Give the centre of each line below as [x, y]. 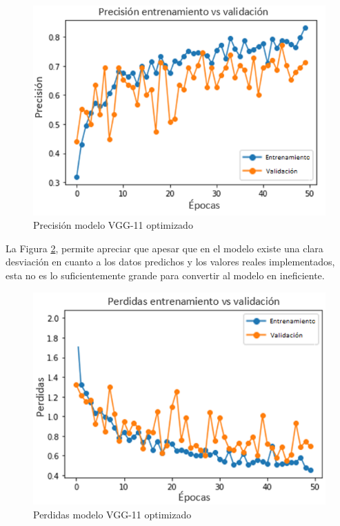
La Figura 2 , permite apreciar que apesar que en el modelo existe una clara [164, 248]
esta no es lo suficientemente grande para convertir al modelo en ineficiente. [165, 275]
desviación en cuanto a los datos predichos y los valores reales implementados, [170, 262]
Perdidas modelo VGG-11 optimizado [112, 514]
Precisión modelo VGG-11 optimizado [113, 225]
